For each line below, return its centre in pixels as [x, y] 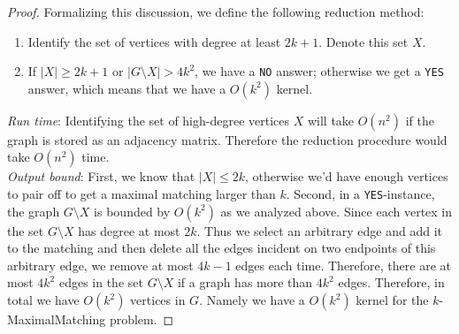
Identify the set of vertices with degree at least [154, 41]
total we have [43, 300]
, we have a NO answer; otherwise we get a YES [319, 71]
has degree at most [129, 230]
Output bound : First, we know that [101, 176]
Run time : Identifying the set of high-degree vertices [149, 120]
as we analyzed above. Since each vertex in [337, 211]
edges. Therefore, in [391, 282]
